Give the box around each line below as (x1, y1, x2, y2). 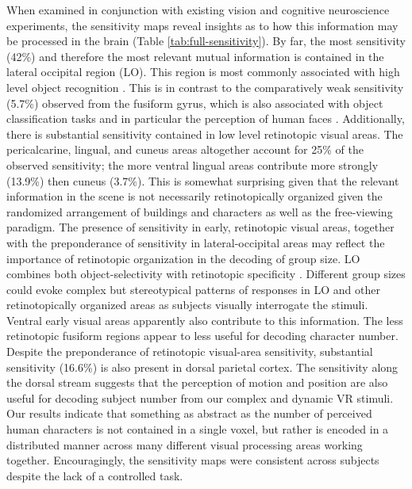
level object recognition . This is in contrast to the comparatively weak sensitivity (6, 78, 404, 95)
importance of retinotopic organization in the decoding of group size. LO (6, 250, 360, 266)
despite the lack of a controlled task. (6, 467, 183, 483)
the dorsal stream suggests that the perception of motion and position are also (6, 374, 388, 391)
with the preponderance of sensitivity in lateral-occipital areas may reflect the (6, 234, 385, 250)
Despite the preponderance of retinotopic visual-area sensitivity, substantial (6, 343, 373, 360)
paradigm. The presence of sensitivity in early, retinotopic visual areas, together (6, 219, 395, 235)
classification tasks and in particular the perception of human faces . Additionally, (6, 110, 405, 127)
